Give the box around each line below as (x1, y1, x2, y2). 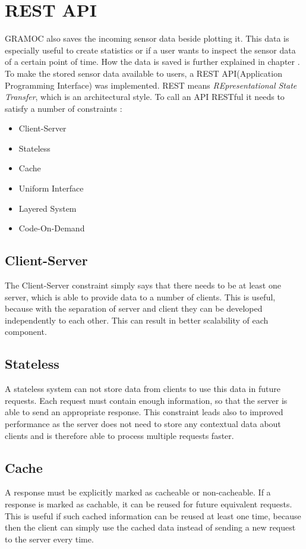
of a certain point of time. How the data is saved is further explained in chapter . (5, 55, 300, 68)
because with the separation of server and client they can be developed (5, 302, 263, 315)
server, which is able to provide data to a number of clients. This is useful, (5, 290, 276, 303)
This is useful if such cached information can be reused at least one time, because (5, 509, 301, 522)
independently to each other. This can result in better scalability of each (5, 313, 269, 326)
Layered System (18, 202, 77, 214)
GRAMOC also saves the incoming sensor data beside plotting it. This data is (5, 32, 289, 45)
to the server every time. (5, 532, 94, 545)
